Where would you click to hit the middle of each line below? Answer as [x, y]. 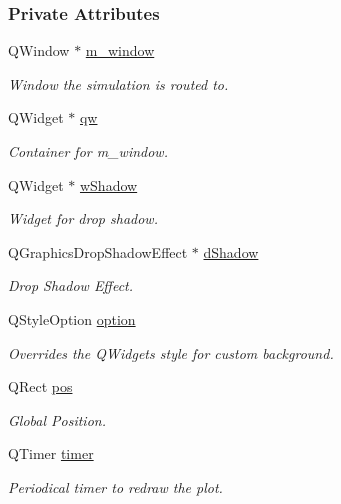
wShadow [108, 184]
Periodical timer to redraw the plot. [115, 486]
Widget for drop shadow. [83, 218]
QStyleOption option [72, 318]
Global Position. [57, 419]
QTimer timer [51, 453]
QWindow [39, 50]
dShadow [231, 251]
